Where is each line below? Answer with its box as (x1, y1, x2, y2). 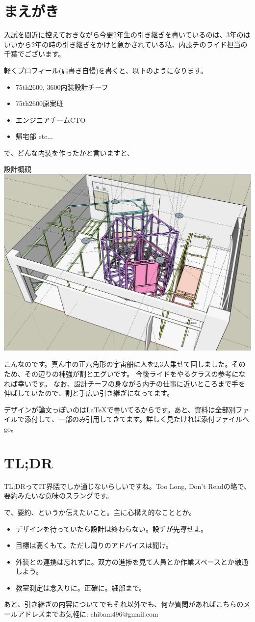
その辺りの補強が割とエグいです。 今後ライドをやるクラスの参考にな (24, 369, 246, 379)
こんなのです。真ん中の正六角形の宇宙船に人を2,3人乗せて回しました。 (4, 359, 232, 369)
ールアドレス (4, 609, 45, 619)
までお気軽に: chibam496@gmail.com (45, 609, 158, 619)
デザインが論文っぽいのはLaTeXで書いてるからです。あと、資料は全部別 (4, 404, 236, 414)
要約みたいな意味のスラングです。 (4, 490, 113, 501)
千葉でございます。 (4, 49, 65, 59)
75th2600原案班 (15, 98, 64, 108)
